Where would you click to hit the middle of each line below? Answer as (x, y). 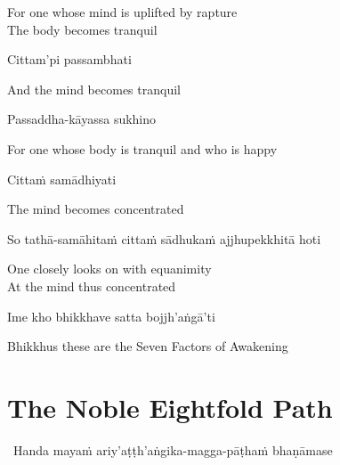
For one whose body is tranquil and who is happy (142, 148)
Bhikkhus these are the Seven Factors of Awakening (148, 346)
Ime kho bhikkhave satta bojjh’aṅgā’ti (111, 316)
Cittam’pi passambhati (69, 59)
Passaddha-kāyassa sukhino (82, 119)
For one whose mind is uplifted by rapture (122, 12)
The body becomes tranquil (82, 29)
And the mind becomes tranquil (94, 89)
